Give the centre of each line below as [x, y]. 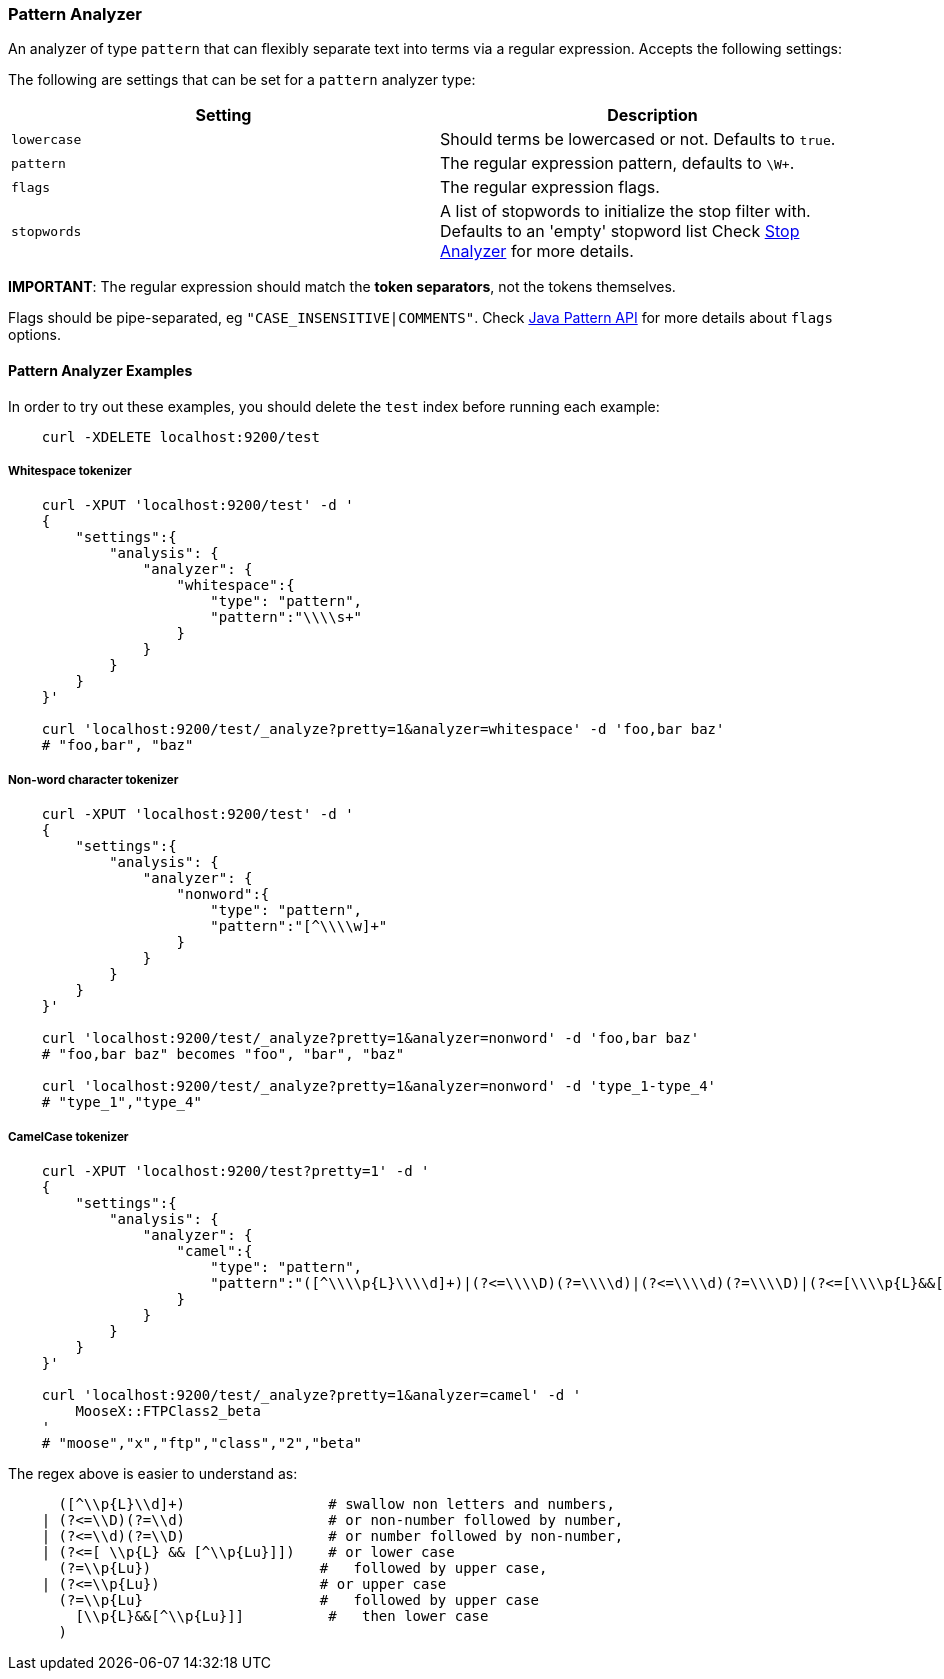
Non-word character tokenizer [93, 779]
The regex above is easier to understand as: [153, 1473]
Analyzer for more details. [537, 251]
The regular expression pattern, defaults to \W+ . [617, 163]
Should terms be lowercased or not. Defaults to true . [638, 139]
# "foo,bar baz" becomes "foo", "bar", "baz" [223, 1054]
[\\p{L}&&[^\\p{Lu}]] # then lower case [282, 1615]
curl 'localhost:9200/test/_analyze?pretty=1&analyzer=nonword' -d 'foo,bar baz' [370, 1038]
